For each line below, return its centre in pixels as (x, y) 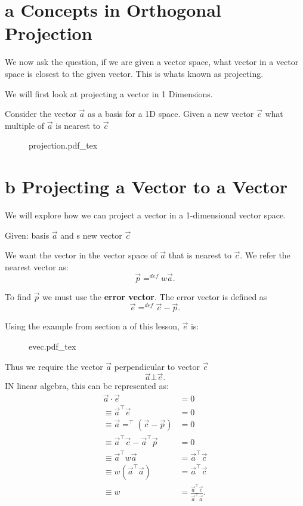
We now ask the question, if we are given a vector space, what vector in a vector (152, 62)
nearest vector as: (37, 266)
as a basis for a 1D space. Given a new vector (171, 114)
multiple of (25, 125)
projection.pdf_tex (63, 145)
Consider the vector (41, 114)
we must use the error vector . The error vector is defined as (155, 296)
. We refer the (265, 255)
